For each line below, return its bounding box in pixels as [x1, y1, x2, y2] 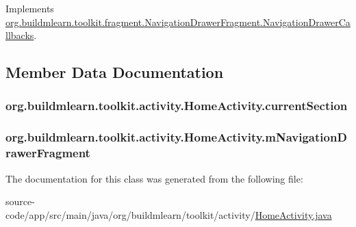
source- [5, 194, 35, 209]
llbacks [5, 28, 34, 42]
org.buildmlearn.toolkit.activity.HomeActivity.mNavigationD [5, 129, 347, 146]
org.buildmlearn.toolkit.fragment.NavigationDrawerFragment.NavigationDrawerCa [5, 14, 351, 29]
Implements [5, 1, 54, 15]
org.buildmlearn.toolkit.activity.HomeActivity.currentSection [5, 97, 348, 114]
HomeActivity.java [255, 207, 332, 222]
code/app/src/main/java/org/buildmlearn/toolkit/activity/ [5, 207, 255, 222]
